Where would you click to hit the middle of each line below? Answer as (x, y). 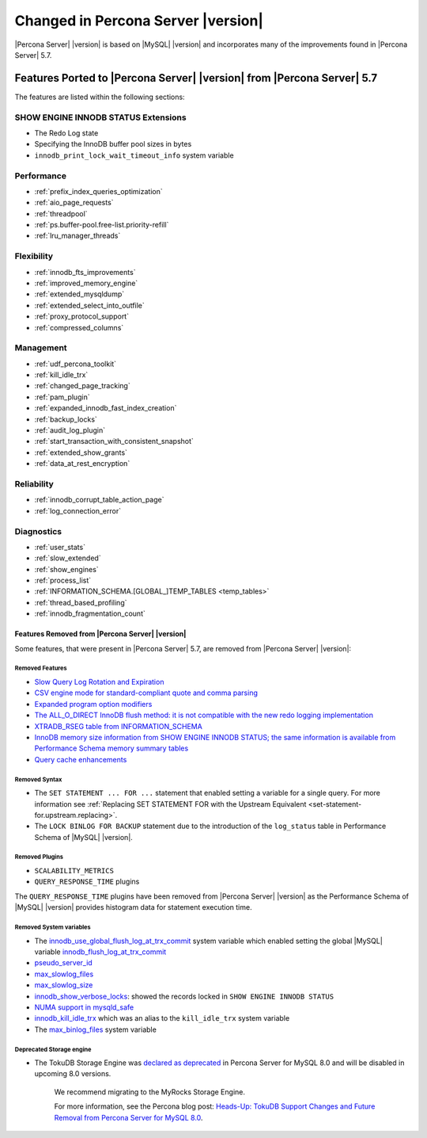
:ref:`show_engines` (66, 569)
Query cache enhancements (81, 759)
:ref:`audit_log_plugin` (70, 430)
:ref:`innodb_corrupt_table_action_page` (100, 500)
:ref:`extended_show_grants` (81, 453)
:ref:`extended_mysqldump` (79, 294)
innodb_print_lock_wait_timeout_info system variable (134, 155)
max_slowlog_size (64, 985)
